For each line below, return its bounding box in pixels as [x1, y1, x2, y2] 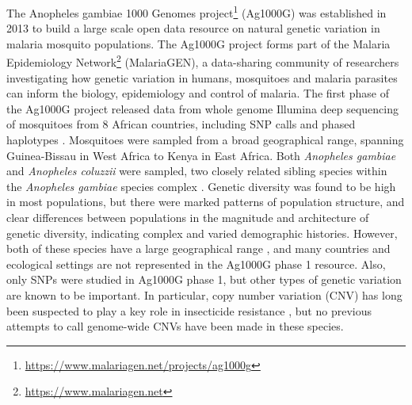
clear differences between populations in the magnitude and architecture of [6, 209, 369, 226]
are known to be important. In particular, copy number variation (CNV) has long [6, 287, 402, 303]
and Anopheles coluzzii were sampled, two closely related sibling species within [6, 162, 387, 179]
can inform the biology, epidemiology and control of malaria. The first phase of [6, 85, 389, 101]
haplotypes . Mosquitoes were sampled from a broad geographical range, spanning [6, 132, 404, 148]
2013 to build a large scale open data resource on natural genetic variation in [6, 20, 380, 36]
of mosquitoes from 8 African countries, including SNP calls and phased [6, 116, 356, 132]
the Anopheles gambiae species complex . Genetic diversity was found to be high [6, 178, 396, 194]
